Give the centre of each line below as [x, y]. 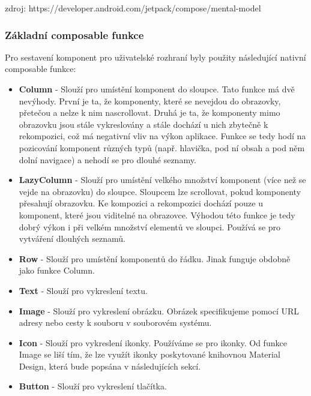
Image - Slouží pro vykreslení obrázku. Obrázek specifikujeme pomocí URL [159, 310]
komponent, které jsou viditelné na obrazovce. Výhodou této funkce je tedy [157, 214]
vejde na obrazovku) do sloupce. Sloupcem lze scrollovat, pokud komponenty [160, 191]
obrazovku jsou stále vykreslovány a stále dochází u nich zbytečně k [143, 124]
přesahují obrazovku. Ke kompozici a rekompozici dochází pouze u [141, 203]
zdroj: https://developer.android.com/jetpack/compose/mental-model [133, 8]
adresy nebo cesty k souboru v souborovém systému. [115, 322]
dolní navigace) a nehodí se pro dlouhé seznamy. [107, 159]
